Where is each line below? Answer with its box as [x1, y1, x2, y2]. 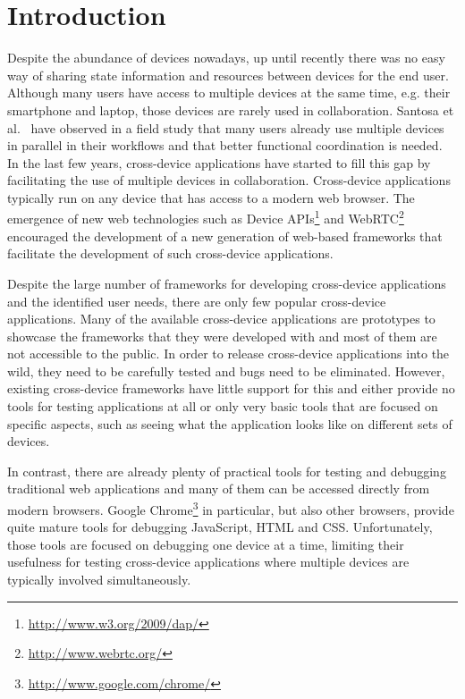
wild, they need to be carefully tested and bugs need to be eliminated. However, [7, 361, 445, 380]
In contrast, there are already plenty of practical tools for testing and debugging [7, 461, 446, 480]
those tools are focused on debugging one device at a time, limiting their [7, 535, 404, 553]
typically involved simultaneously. [7, 570, 191, 589]
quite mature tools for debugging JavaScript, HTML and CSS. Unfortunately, [7, 518, 433, 536]
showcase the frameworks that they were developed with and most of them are [7, 326, 437, 345]
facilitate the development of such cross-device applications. [7, 244, 334, 263]
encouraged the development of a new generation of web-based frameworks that [7, 226, 443, 245]
